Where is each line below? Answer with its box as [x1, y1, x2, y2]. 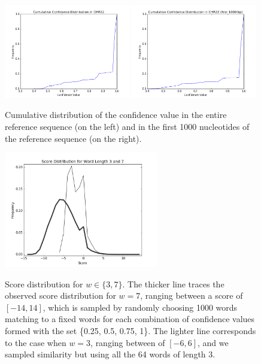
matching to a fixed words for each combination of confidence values [5, 313, 255, 325]
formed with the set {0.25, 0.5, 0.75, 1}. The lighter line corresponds [5, 324, 256, 336]
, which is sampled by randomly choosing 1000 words [43, 301, 238, 313]
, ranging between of [90, 336, 165, 348]
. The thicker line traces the [122, 277, 224, 290]
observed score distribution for [5, 289, 116, 302]
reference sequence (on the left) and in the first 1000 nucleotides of [5, 120, 250, 132]
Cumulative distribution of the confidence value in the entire [5, 108, 227, 121]
